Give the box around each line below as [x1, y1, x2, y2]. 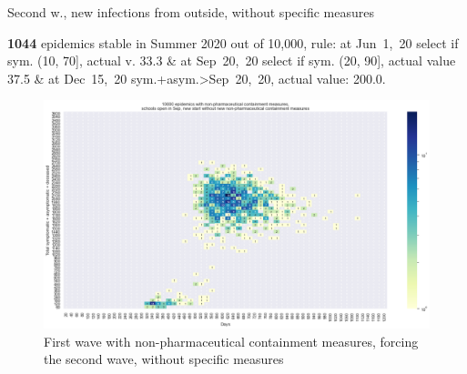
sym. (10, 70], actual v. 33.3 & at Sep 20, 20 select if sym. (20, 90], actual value [7, 51, 456, 70]
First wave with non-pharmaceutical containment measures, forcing [44, 331, 419, 350]
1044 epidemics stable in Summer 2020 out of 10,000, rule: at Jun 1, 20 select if [7, 33, 459, 52]
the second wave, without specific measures [44, 349, 284, 369]
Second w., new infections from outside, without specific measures [7, 3, 374, 21]
